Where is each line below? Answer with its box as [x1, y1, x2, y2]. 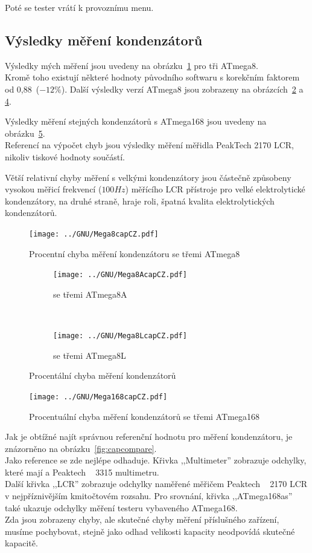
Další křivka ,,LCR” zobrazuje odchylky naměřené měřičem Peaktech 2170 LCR [5, 477, 308, 490]
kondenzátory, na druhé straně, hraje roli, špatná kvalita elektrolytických [5, 194, 275, 207]
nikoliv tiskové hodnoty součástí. [5, 150, 125, 163]
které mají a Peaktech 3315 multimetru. [5, 465, 159, 478]
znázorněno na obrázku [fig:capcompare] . [5, 442, 157, 454]
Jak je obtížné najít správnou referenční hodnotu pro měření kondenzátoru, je [5, 430, 293, 443]
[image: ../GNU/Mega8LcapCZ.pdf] [53, 332, 187, 341]
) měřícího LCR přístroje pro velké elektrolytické [125, 183, 305, 195]
